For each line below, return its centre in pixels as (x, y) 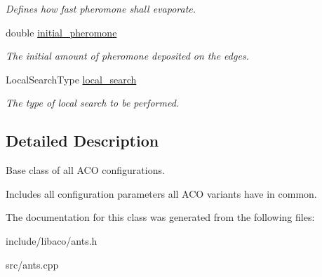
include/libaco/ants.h (52, 240)
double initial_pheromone (61, 32)
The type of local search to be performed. (93, 103)
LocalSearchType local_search (71, 79)
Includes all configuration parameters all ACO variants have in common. (161, 193)
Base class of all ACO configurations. (85, 170)
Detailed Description (82, 141)
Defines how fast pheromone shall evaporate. (101, 8)
